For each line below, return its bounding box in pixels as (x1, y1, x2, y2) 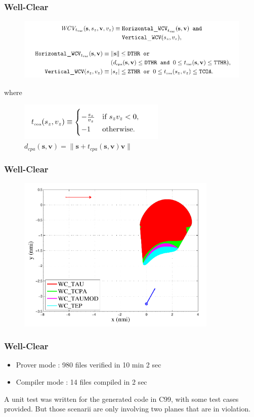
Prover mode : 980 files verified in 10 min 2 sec (16, 359, 161, 370)
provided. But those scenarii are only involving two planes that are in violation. (4, 403, 251, 414)
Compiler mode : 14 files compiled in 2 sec (16, 376, 147, 387)
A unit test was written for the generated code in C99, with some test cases (4, 393, 239, 404)
